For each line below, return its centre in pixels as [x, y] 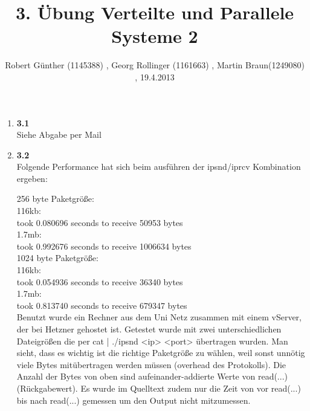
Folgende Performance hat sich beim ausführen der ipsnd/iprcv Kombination [159, 167]
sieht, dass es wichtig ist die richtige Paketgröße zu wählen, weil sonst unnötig [161, 353]
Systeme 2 [155, 36]
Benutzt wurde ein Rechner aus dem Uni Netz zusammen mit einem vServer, [159, 317]
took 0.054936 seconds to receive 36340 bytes [100, 281]
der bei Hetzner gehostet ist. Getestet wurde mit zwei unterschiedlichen [149, 329]
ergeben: [32, 178]
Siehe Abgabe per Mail [59, 134]
